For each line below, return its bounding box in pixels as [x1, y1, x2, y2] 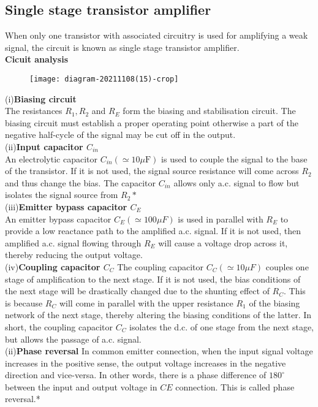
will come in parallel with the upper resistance [59, 296, 233, 309]
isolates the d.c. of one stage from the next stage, [129, 320, 314, 333]
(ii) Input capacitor [5, 140, 83, 153]
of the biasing [249, 296, 300, 309]
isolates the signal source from [5, 188, 118, 201]
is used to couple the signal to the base [161, 152, 308, 165]
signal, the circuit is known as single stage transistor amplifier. [5, 40, 240, 53]
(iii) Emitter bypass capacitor [5, 200, 127, 213]
